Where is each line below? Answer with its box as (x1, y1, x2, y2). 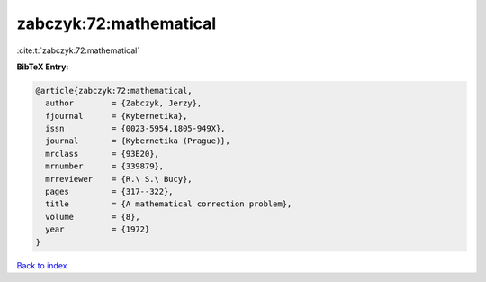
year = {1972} (45, 224, 150, 234)
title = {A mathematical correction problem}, (45, 199, 292, 209)
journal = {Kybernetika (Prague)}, (45, 136, 231, 146)
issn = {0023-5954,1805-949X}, (45, 123, 226, 134)
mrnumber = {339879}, (45, 161, 165, 171)
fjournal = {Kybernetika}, (45, 111, 188, 121)
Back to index (16, 259, 67, 270)
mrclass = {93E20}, (45, 149, 159, 159)
